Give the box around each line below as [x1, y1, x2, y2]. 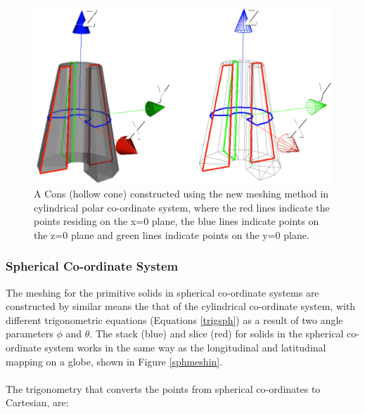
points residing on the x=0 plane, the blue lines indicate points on [34, 214, 319, 228]
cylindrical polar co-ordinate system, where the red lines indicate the [34, 200, 330, 214]
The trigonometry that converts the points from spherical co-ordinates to [6, 381, 321, 396]
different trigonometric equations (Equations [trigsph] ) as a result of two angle [6, 312, 343, 327]
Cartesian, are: [6, 395, 69, 410]
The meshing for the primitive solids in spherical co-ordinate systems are [6, 285, 319, 299]
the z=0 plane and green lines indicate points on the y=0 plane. [34, 227, 309, 242]
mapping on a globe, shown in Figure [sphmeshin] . [6, 354, 223, 368]
